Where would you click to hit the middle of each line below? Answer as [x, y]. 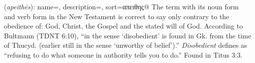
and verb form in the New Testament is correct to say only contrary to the [117, 16]
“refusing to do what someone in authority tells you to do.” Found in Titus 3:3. [123, 54]
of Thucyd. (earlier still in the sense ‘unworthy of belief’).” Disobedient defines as [126, 45]
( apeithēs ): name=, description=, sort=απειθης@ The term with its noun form [121, 6]
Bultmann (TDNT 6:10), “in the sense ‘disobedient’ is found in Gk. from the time [128, 35]
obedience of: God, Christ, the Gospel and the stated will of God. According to [124, 26]
